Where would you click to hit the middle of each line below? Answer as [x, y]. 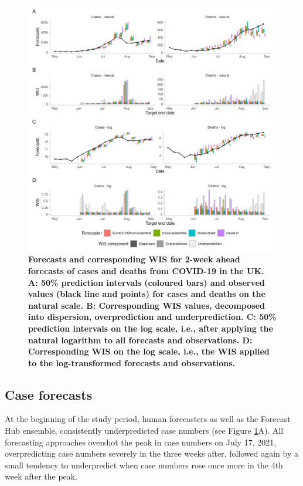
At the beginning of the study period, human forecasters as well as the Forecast [148, 419]
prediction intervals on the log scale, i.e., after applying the [151, 328]
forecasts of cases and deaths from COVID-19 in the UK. [146, 270]
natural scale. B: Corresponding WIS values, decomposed [147, 305]
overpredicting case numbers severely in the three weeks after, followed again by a [151, 453]
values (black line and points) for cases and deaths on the [147, 294]
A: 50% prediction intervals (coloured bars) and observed [147, 282]
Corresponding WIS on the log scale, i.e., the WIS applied [149, 351]
